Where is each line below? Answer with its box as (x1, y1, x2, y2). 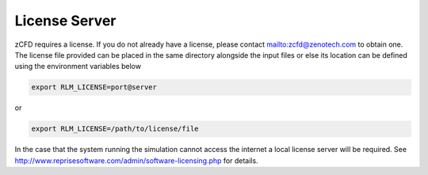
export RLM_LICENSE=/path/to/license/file (31, 124, 199, 134)
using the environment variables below (14, 62, 142, 71)
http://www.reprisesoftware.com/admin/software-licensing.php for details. (14, 155, 258, 165)
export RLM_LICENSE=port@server (31, 83, 158, 92)
